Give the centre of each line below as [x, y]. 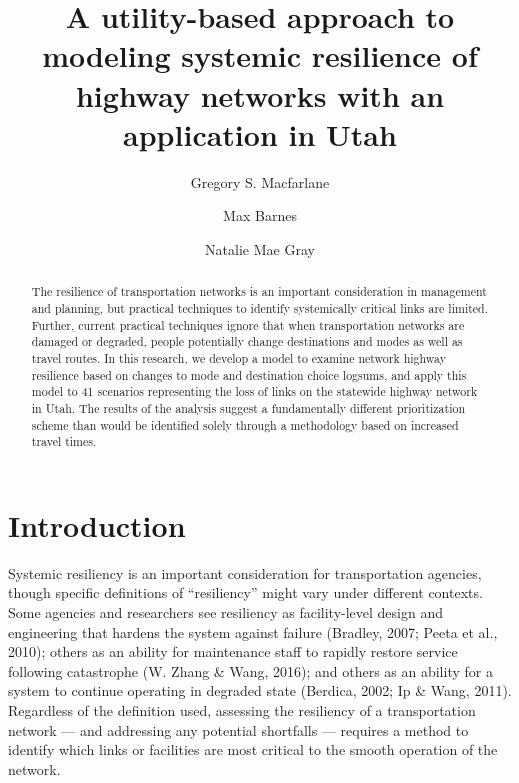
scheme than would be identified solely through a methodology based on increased [245, 424]
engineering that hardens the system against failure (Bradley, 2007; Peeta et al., [253, 631]
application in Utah [260, 133]
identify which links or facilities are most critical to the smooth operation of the [253, 749]
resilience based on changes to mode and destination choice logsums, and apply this [249, 374]
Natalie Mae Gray [260, 248]
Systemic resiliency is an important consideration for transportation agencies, [245, 572]
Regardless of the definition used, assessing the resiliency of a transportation [242, 709]
